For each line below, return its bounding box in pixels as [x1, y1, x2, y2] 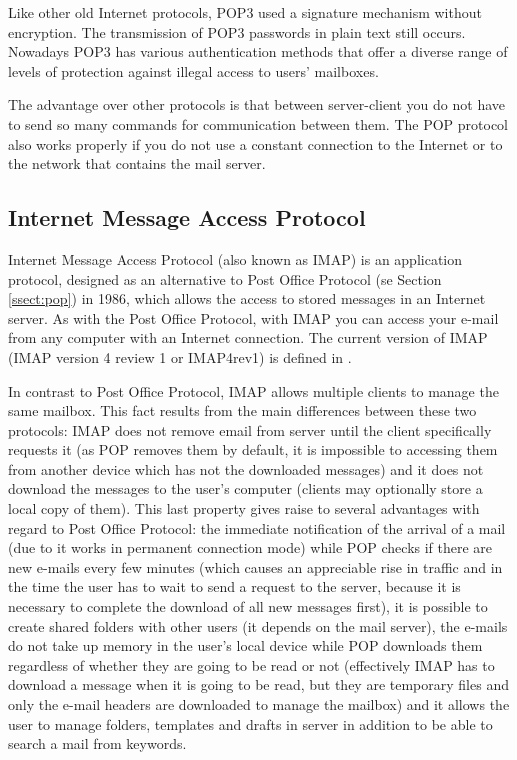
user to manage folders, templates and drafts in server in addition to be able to [8, 713, 493, 734]
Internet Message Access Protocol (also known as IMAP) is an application [8, 248, 463, 269]
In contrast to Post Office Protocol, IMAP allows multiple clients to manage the [8, 380, 499, 401]
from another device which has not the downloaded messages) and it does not [8, 458, 484, 479]
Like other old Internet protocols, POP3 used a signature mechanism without [8, 2, 482, 22]
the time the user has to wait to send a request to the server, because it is [8, 576, 461, 597]
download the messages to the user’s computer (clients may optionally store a [8, 478, 483, 499]
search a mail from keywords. [8, 733, 187, 754]
